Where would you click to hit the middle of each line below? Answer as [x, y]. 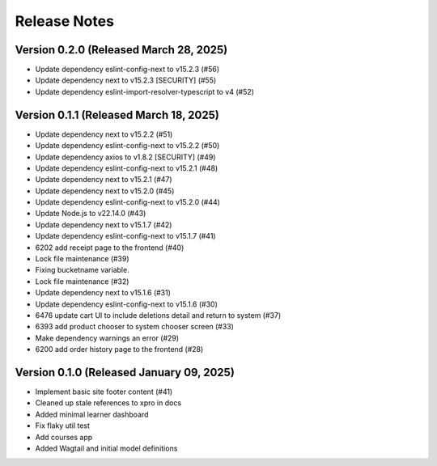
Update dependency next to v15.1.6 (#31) [103, 293]
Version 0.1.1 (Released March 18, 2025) [117, 114]
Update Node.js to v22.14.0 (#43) [91, 214]
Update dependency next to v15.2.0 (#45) [105, 191]
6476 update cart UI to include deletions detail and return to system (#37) [158, 315]
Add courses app [64, 437]
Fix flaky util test [63, 426]
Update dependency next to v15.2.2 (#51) [104, 134]
